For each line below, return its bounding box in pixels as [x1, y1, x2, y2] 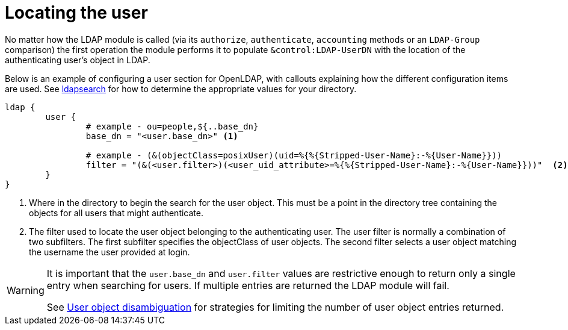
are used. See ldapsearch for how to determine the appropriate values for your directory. [5, 83, 357, 94]
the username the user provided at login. [29, 246, 190, 257]
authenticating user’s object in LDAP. [5, 54, 150, 65]
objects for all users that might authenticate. [29, 207, 203, 218]
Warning [7, 284, 45, 296]
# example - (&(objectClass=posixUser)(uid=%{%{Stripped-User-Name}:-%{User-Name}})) [85, 150, 502, 160]
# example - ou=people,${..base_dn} [85, 121, 259, 131]
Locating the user [5, 2, 148, 23]
